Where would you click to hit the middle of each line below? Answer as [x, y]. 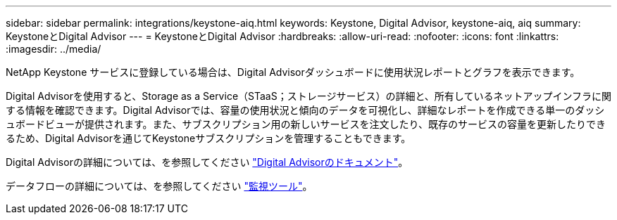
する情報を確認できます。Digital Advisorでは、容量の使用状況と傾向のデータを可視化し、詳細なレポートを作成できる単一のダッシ [305, 110]
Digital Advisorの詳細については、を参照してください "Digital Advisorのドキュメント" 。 [207, 162]
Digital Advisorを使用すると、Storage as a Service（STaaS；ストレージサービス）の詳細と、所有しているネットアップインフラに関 [308, 96]
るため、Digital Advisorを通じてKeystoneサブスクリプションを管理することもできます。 [208, 138]
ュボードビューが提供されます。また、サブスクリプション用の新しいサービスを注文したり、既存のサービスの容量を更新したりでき [306, 124]
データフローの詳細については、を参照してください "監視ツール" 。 [159, 186]
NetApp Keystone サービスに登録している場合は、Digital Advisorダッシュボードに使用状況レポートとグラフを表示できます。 [293, 72]
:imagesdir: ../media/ [54, 49]
